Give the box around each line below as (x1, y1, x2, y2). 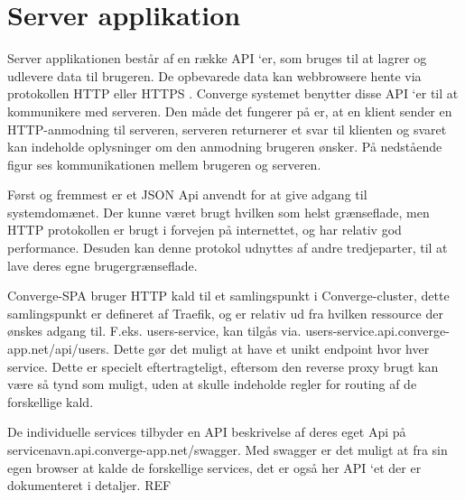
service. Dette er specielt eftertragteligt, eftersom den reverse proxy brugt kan (7, 356, 439, 375)
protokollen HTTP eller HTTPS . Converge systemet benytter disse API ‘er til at (7, 84, 459, 103)
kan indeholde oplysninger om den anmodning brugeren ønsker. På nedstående (7, 137, 442, 156)
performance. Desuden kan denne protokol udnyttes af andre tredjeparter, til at (7, 238, 448, 257)
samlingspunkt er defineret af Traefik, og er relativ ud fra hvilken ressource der (7, 303, 443, 322)
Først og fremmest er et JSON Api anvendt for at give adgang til (7, 185, 367, 204)
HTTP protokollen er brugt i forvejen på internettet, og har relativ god (7, 220, 402, 239)
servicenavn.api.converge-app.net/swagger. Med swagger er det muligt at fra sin (7, 440, 448, 458)
